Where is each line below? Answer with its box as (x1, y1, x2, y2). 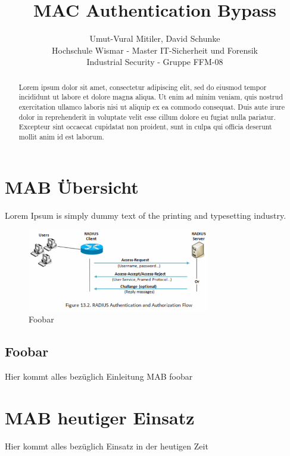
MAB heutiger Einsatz (5, 405, 195, 430)
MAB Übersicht (5, 174, 139, 198)
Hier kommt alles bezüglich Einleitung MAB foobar (5, 370, 193, 383)
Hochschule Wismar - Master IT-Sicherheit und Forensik (52, 44, 258, 56)
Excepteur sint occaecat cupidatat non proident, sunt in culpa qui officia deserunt (18, 122, 272, 132)
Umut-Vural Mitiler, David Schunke (89, 32, 220, 45)
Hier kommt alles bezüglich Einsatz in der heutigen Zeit (5, 439, 208, 452)
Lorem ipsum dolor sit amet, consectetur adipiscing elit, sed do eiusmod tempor (18, 82, 267, 92)
